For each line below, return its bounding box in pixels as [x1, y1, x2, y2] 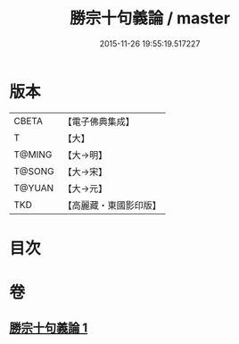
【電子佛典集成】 [62, 115, 136, 128]
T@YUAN [13, 181, 54, 194]
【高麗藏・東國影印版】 [62, 198, 162, 211]
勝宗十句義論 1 [9, 321, 88, 336]
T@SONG [13, 164, 55, 177]
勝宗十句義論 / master [70, 8, 230, 29]
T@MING [13, 148, 53, 161]
